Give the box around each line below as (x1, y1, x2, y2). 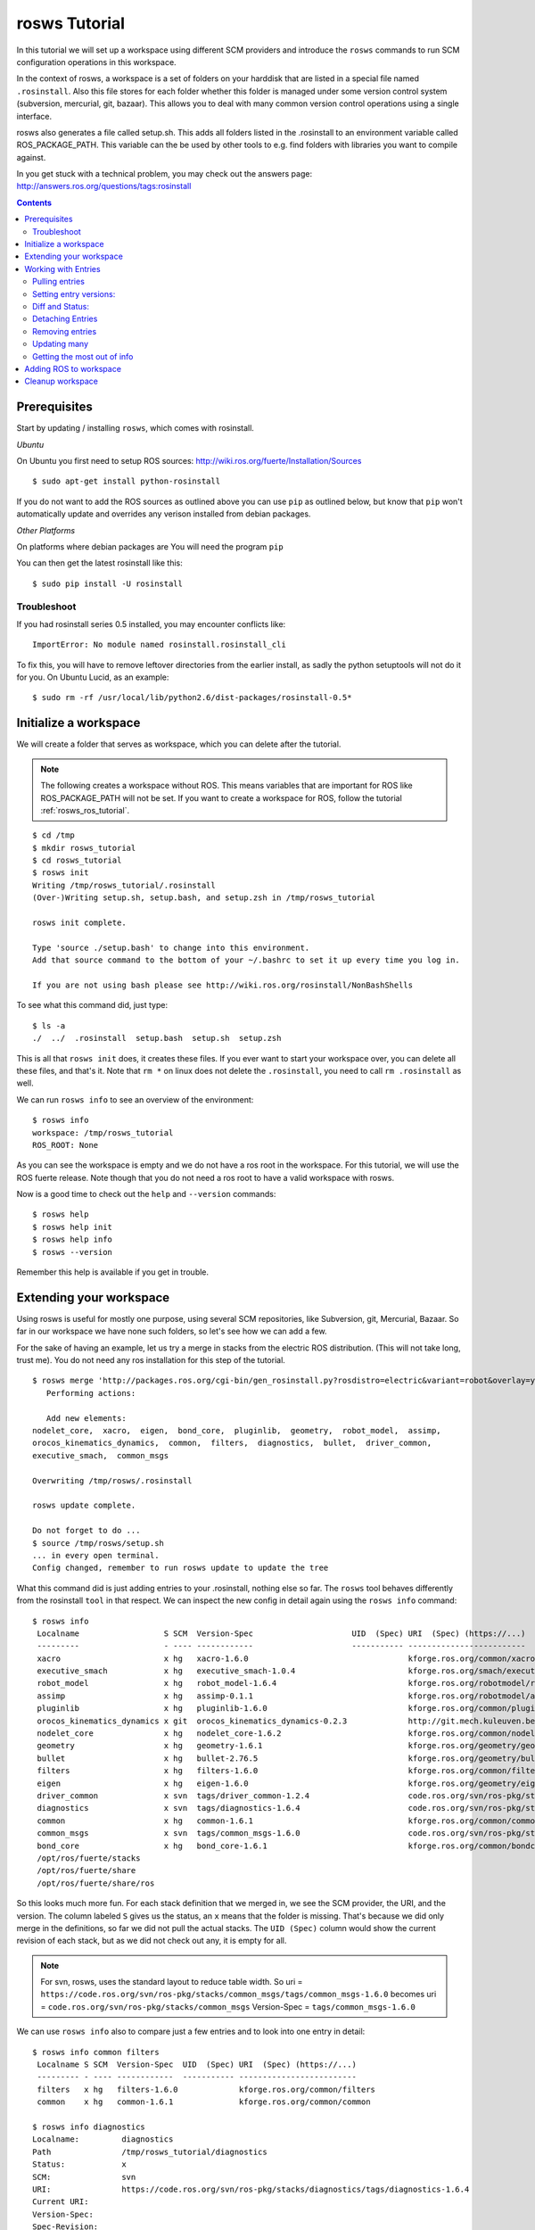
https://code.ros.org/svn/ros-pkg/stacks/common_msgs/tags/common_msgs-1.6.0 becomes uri (40, 1989, 437, 2000)
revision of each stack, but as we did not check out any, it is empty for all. (16, 1936, 287, 1946)
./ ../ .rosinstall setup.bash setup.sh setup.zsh (32, 1033, 282, 1044)
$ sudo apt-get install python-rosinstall (32, 476, 221, 486)
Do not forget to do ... (32, 1525, 141, 1536)
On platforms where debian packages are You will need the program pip (16, 541, 284, 552)
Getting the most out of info (32, 351, 134, 361)
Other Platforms (16, 524, 76, 535)
